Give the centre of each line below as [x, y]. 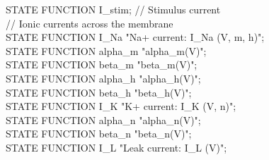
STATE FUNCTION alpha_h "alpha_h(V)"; [103, 78]
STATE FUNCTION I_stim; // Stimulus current [113, 9]
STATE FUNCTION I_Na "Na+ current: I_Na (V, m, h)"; [135, 37]
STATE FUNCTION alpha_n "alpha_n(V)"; [103, 119]
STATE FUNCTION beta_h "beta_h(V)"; [99, 92]
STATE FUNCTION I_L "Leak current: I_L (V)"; [116, 147]
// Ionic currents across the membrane [90, 23]
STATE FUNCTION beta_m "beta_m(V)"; [102, 64]
